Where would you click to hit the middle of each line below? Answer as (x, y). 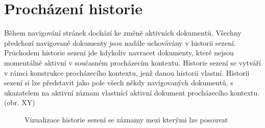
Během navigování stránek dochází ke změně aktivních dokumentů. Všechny (123, 33)
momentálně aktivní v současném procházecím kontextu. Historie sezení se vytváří (132, 62)
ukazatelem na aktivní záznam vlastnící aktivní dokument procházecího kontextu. (132, 92)
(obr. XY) (20, 102)
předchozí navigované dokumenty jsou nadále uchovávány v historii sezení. (120, 42)
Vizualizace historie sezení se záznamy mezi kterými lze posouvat (126, 119)
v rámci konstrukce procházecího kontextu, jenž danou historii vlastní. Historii (127, 72)
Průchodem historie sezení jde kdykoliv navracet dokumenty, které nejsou (119, 53)
